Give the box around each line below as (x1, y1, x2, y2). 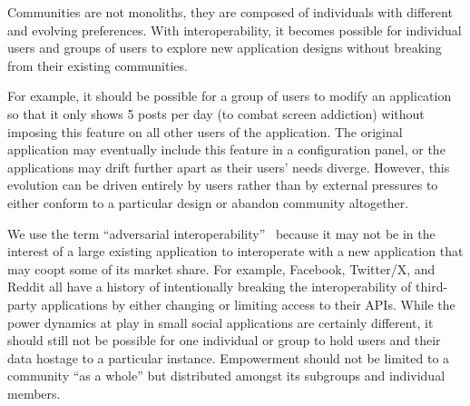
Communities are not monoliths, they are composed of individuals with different (7, 3, 453, 21)
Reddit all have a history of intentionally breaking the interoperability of (7, 277, 412, 296)
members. (7, 383, 61, 402)
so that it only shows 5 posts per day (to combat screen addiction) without (7, 104, 425, 123)
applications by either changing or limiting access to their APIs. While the (41, 294, 455, 313)
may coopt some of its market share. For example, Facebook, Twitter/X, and (7, 259, 436, 278)
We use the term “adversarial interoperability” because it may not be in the (7, 223, 436, 243)
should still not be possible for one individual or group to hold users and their (7, 331, 441, 350)
